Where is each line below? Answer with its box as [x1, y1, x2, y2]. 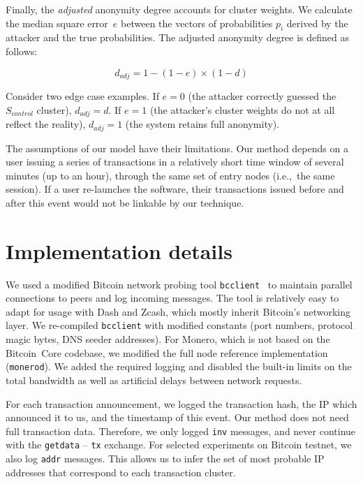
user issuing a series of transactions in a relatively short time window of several [6, 154, 344, 169]
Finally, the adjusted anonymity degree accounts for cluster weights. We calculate [6, 2, 353, 16]
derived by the [286, 15, 348, 30]
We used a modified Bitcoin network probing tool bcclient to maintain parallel [6, 277, 353, 291]
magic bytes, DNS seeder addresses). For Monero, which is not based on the [6, 332, 330, 346]
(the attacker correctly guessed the [188, 89, 336, 103]
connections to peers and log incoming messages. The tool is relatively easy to [6, 291, 339, 305]
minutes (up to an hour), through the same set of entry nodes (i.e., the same [6, 168, 335, 182]
